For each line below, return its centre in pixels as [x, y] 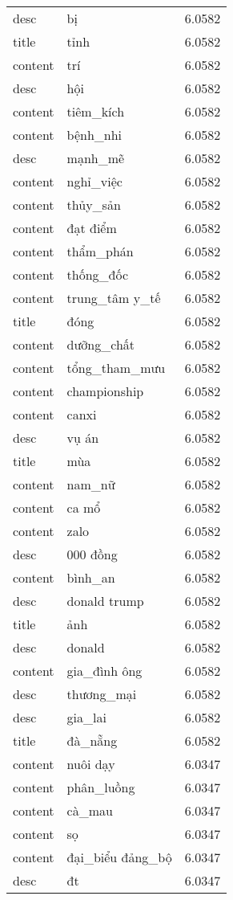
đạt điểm [92, 228]
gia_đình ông [104, 671]
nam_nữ [91, 484]
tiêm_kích [96, 111]
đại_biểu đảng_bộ [119, 857]
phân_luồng [101, 787]
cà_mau [90, 810]
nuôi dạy [91, 764]
